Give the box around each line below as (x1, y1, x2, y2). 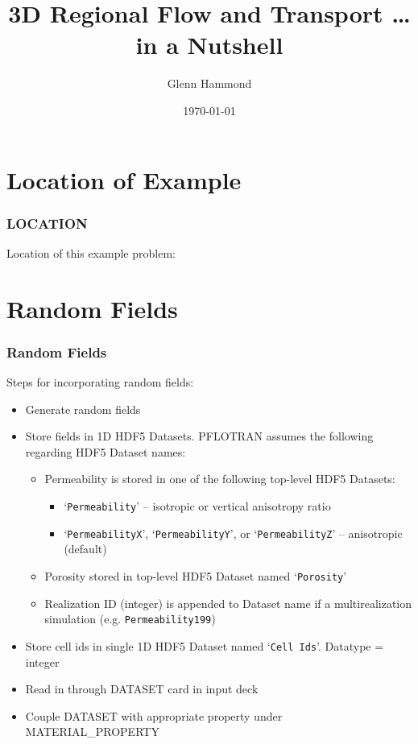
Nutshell (187, 28, 283, 61)
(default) (64, 540, 107, 557)
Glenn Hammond (167, 75, 252, 92)
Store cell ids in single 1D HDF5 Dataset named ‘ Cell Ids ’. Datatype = (25, 637, 384, 654)
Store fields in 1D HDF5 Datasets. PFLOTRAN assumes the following (25, 428, 374, 444)
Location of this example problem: (6, 244, 176, 261)
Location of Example (6, 163, 242, 196)
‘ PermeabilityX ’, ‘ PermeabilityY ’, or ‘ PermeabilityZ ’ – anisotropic (64, 524, 403, 541)
